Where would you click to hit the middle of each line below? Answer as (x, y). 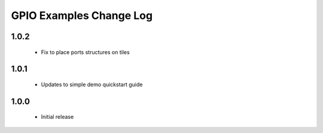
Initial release (57, 117)
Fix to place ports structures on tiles (85, 52)
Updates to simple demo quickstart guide (92, 84)
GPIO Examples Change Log (82, 15)
